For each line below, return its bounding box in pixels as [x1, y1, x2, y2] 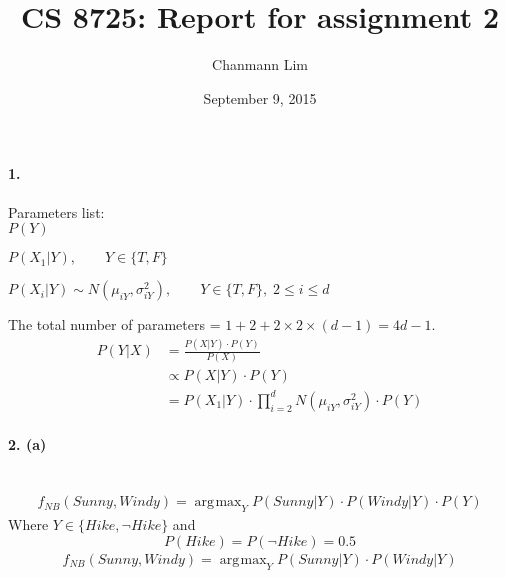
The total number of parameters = [8, 314, 221, 335]
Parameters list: [8, 201, 105, 222]
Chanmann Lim [212, 54, 308, 75]
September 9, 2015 [203, 87, 317, 108]
